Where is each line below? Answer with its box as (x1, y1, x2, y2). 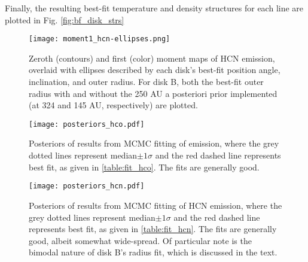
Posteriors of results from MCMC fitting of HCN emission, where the (29, 199, 282, 211)
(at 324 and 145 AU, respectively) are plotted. (29, 99, 198, 111)
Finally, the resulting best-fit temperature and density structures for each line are (5, 2, 304, 14)
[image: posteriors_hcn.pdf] (29, 182, 145, 191)
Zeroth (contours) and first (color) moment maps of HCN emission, (29, 51, 275, 64)
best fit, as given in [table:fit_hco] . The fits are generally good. (29, 160, 260, 173)
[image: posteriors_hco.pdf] (29, 120, 145, 129)
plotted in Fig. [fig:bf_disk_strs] (5, 13, 124, 26)
